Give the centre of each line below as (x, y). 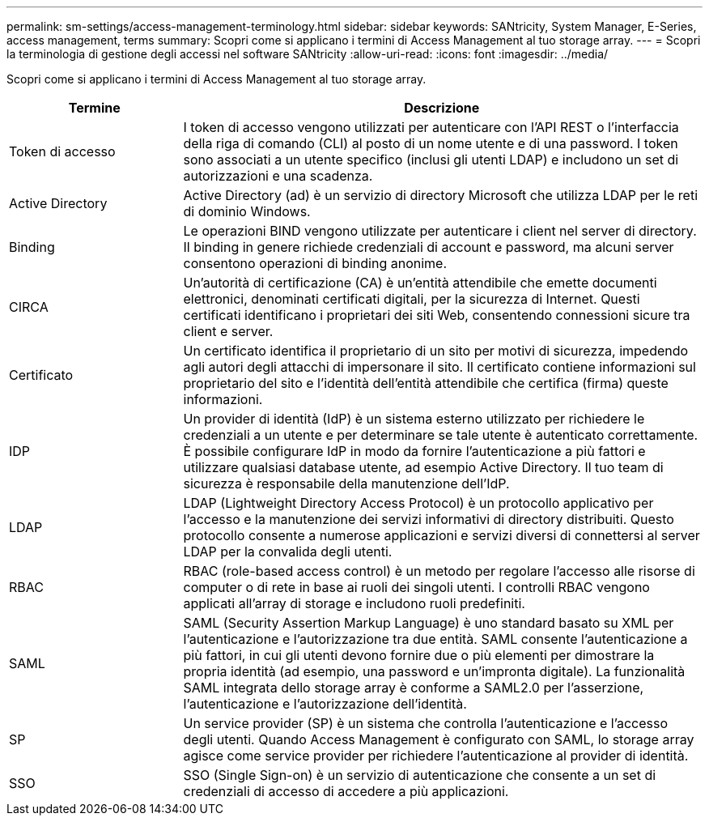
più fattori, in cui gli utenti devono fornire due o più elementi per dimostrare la (419, 655)
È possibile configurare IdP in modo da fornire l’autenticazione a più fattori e (414, 451)
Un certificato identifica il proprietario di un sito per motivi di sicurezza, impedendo (436, 351)
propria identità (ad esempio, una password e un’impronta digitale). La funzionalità (434, 671)
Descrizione (442, 108)
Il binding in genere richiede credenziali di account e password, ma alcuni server (429, 247)
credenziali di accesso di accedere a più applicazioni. (346, 791)
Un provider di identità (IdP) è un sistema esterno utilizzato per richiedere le (414, 419)
